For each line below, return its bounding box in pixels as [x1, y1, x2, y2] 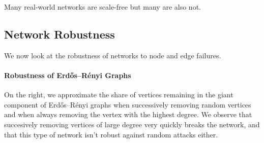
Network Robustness [4, 26, 115, 42]
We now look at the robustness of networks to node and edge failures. [4, 50, 221, 60]
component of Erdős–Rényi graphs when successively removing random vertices [4, 99, 251, 110]
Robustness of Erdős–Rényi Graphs [4, 69, 131, 80]
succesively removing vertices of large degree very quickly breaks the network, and [4, 119, 260, 129]
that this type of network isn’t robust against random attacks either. [4, 129, 218, 139]
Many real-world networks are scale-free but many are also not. [4, 2, 201, 12]
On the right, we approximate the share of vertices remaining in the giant [4, 89, 233, 100]
